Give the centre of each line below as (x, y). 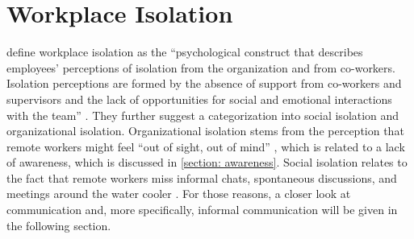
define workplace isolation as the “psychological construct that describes (185, 52)
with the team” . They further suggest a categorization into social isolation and (203, 115)
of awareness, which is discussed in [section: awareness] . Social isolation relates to (207, 162)
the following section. (59, 225)
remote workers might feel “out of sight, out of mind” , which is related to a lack (206, 146)
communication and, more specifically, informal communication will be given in (202, 210)
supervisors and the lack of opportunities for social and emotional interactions (199, 99)
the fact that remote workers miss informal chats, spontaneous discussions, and (202, 177)
